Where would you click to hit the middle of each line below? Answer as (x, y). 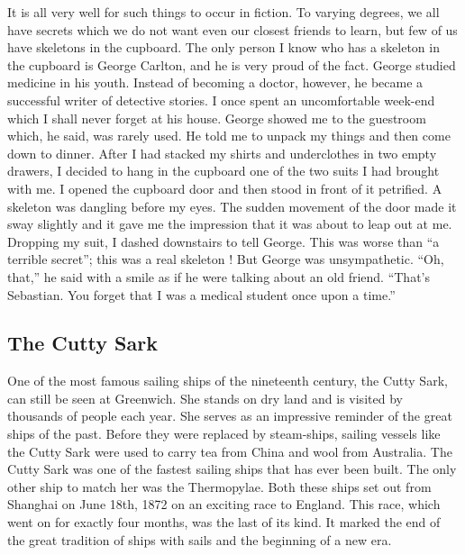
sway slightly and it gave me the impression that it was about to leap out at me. (230, 224)
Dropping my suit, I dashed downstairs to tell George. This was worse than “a (223, 241)
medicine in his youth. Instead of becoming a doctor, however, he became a (215, 82)
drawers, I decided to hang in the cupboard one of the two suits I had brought (223, 171)
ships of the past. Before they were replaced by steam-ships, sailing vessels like (224, 434)
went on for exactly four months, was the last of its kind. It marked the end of (224, 522)
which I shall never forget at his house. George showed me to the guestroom (217, 118)
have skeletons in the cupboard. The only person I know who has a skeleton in (223, 47)
